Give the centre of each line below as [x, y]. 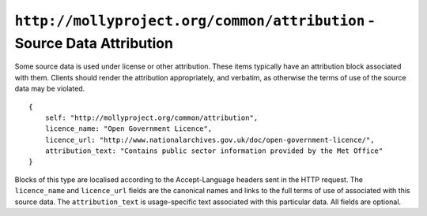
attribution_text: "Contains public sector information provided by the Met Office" [214, 151]
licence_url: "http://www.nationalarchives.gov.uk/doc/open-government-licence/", [210, 140]
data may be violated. [50, 89]
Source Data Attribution [94, 43]
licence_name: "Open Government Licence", [128, 129]
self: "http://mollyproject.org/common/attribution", [151, 117]
